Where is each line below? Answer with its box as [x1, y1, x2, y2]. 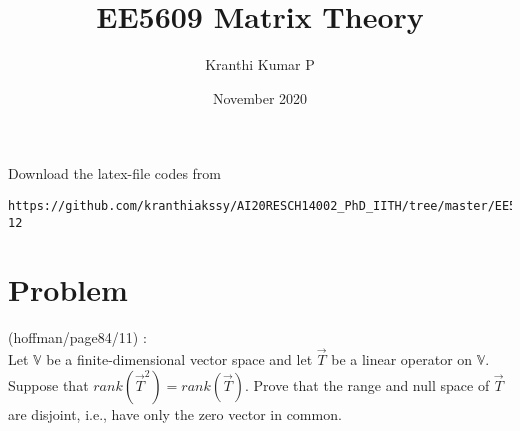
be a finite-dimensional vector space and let [46, 349, 313, 370]
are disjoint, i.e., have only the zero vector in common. [8, 403, 342, 424]
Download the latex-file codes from [8, 163, 222, 184]
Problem [8, 269, 128, 310]
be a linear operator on [331, 349, 473, 370]
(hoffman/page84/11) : [8, 327, 147, 348]
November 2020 [212, 87, 308, 108]
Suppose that [8, 374, 89, 395]
